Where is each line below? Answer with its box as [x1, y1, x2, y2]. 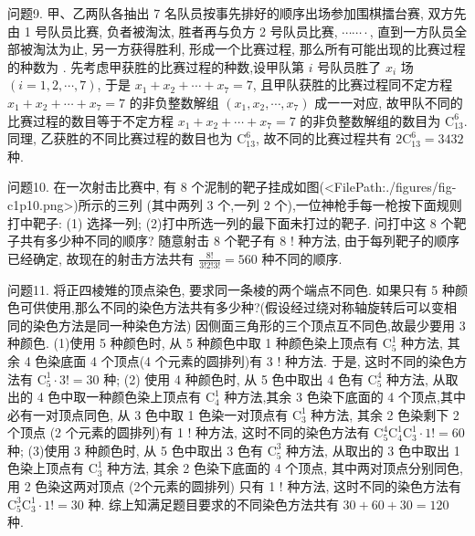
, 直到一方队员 [369, 21, 455, 40]
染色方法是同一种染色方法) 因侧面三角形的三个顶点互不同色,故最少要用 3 [32, 315, 466, 334]
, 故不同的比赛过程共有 [255, 129, 392, 148]
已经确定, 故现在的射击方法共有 [7, 248, 195, 268]
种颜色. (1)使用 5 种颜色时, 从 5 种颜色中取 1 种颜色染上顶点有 [7, 333, 378, 352]
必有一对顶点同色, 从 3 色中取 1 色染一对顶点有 [7, 405, 289, 424]
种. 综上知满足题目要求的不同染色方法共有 [88, 494, 339, 513]
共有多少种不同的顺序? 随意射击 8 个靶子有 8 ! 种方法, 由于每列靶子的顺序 [19, 231, 460, 250]
